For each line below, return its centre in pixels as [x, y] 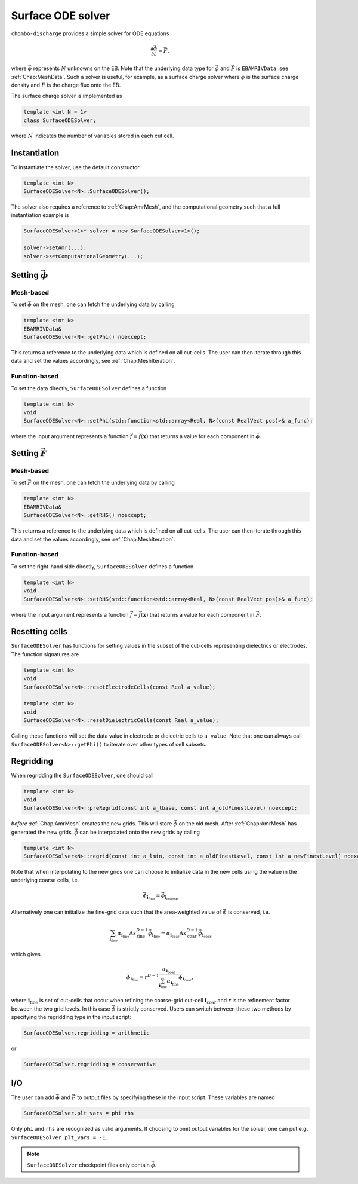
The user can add [33, 1097]
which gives [26, 954]
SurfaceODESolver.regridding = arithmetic [87, 1033]
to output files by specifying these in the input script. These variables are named [176, 1097]
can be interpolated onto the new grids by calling [140, 832]
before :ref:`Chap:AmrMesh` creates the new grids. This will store [92, 824]
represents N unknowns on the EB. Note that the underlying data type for [124, 68]
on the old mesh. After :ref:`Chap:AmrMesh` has [238, 824]
